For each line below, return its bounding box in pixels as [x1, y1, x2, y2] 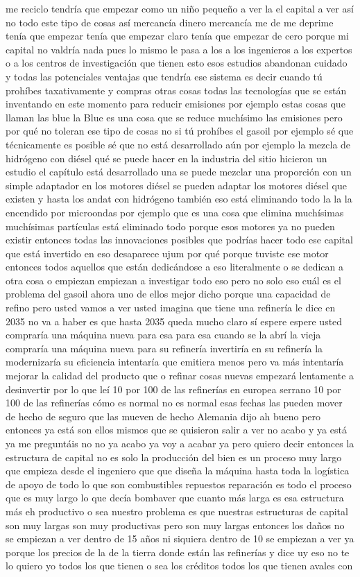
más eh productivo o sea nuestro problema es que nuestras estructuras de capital [6, 503, 348, 518]
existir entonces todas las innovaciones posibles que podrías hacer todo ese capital [6, 232, 353, 247]
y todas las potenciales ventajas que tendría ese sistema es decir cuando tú [6, 69, 323, 83]
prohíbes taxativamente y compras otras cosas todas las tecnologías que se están [6, 83, 347, 97]
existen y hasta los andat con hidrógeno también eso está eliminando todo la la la [6, 191, 352, 206]
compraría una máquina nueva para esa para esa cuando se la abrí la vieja [6, 327, 321, 342]
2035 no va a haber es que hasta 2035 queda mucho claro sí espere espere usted [6, 313, 343, 328]
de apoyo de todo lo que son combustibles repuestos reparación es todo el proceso [6, 476, 352, 491]
